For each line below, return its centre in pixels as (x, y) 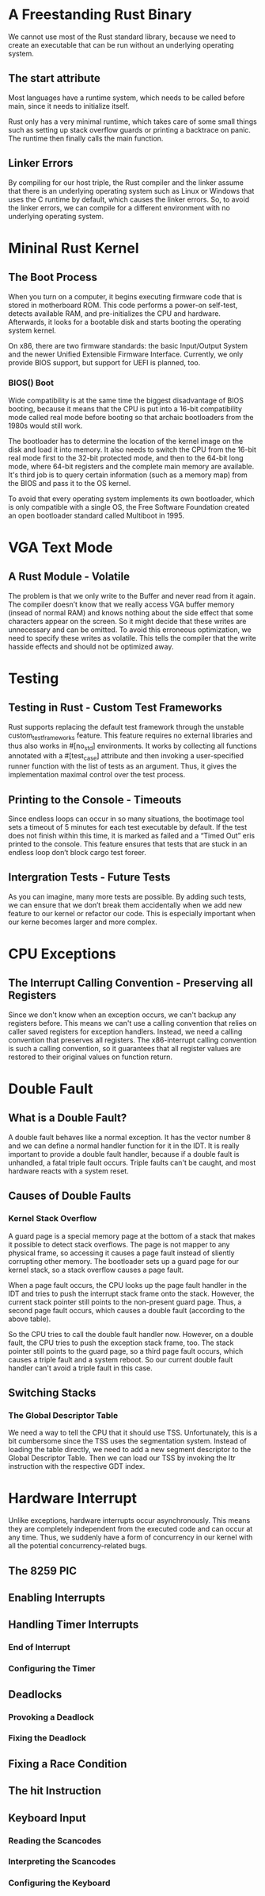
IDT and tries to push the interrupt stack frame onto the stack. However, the (131, 1293)
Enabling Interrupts (57, 1597)
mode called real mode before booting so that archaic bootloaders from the (131, 417)
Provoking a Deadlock (51, 1717)
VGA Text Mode (61, 547)
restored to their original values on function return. (90, 1057)
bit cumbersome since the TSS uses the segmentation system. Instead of (127, 1441)
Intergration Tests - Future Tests (89, 878)
